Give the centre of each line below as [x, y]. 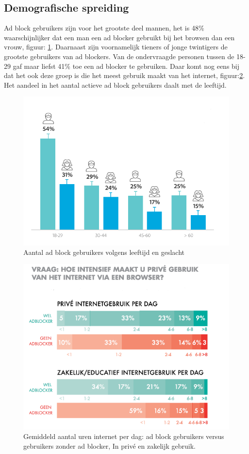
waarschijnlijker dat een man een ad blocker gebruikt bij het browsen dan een [119, 37]
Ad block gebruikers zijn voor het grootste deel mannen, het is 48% [104, 28]
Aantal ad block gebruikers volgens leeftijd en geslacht [104, 252]
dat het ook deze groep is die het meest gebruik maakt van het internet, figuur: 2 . [124, 75]
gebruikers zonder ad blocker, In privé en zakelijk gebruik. [109, 446]
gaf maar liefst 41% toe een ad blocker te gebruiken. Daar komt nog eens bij [126, 66]
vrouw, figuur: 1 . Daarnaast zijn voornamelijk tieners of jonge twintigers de [116, 47]
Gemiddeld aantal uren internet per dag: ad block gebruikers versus [124, 436]
